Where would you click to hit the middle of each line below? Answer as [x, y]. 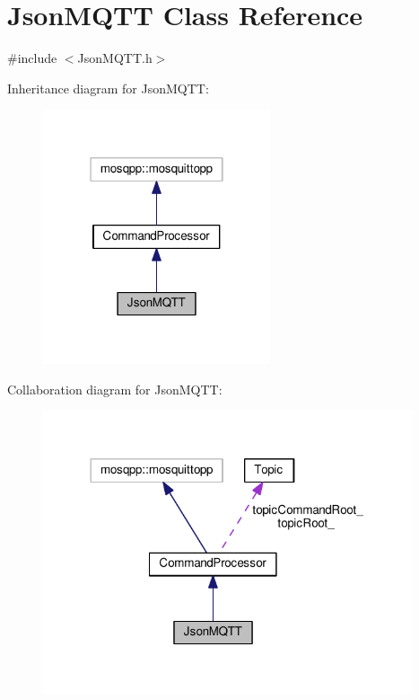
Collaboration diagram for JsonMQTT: [115, 389]
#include [32, 58]
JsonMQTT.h [115, 58]
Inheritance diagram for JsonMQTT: [108, 88]
